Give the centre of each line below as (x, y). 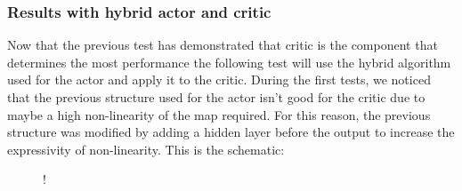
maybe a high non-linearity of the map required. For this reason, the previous (219, 114)
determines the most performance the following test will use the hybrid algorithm (229, 62)
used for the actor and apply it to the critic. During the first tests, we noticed (219, 80)
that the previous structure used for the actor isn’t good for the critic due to (216, 97)
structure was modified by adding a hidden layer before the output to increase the (231, 132)
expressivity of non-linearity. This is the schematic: (146, 149)
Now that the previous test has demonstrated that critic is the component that (223, 45)
